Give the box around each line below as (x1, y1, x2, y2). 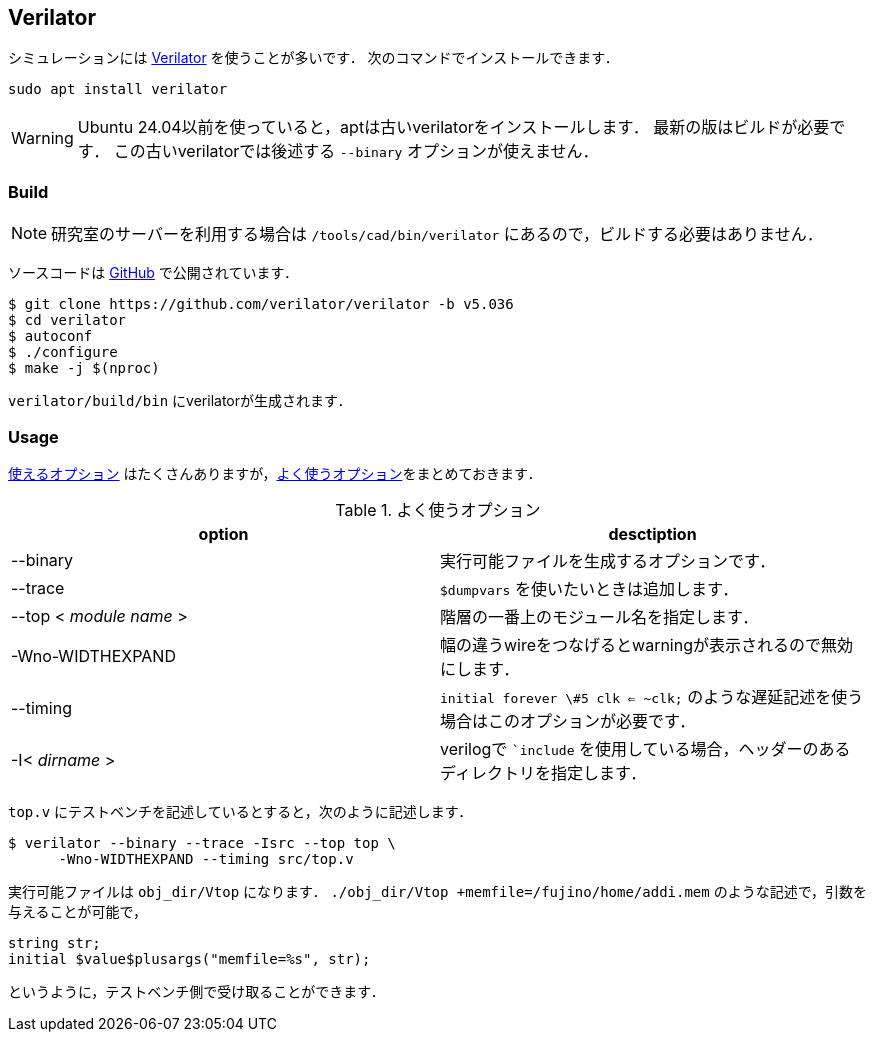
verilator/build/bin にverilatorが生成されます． (8, 392, 352, 410)
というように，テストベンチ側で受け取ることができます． (8, 982, 385, 1000)
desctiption (608, 523, 697, 544)
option (198, 523, 249, 544)
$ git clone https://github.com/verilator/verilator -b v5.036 (8, 296, 514, 313)
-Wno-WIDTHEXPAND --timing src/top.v (58, 850, 354, 867)
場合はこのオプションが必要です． (440, 710, 696, 731)
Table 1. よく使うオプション (335, 499, 541, 520)
